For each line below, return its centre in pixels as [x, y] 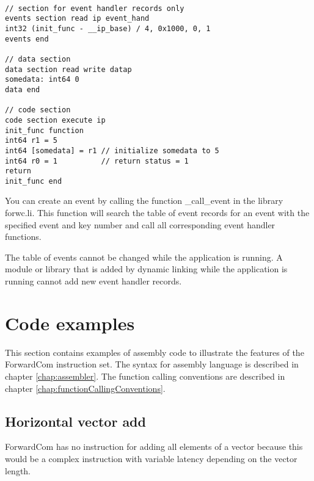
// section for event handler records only [95, 8]
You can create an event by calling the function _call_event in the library [144, 201]
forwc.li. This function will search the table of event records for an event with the [157, 213]
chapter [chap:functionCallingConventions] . [85, 388]
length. [18, 470]
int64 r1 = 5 [31, 141]
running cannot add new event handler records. [93, 281]
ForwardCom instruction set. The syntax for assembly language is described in [152, 364]
